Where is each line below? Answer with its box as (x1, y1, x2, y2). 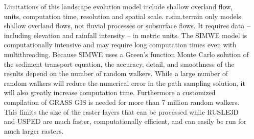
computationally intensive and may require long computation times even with (4, 40, 237, 50)
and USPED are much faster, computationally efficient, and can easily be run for (4, 116, 247, 126)
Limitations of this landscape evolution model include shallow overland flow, (4, 1, 233, 11)
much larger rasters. (4, 125, 64, 136)
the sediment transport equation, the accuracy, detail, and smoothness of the (4, 59, 234, 69)
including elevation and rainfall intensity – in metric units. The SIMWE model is (4, 30, 247, 40)
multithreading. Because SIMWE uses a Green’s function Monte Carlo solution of (4, 49, 249, 59)
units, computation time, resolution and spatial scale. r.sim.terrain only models (4, 11, 241, 21)
